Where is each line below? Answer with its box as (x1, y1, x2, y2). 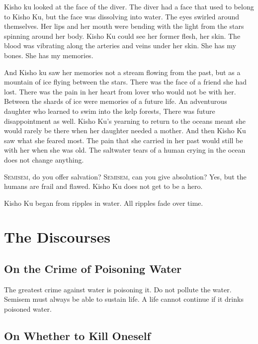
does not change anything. (4, 154, 84, 165)
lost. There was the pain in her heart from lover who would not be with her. (4, 86, 236, 96)
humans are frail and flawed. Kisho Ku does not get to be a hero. (4, 181, 203, 191)
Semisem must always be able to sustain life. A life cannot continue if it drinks (4, 294, 244, 304)
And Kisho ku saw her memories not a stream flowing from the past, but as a (4, 67, 241, 77)
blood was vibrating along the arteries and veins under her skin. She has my (4, 40, 236, 51)
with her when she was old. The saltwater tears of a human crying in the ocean (4, 145, 246, 155)
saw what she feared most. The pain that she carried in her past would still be (4, 135, 243, 145)
